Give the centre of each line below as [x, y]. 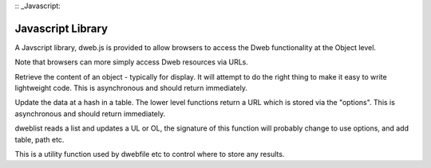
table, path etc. [40, 139]
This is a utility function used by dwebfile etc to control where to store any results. [150, 154]
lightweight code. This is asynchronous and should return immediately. [131, 88]
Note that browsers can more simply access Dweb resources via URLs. [132, 62]
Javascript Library [61, 28]
